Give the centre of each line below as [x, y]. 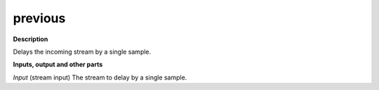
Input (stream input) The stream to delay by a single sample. [100, 77]
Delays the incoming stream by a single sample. [82, 52]
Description [31, 39]
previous [39, 18]
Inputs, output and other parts [58, 65]
